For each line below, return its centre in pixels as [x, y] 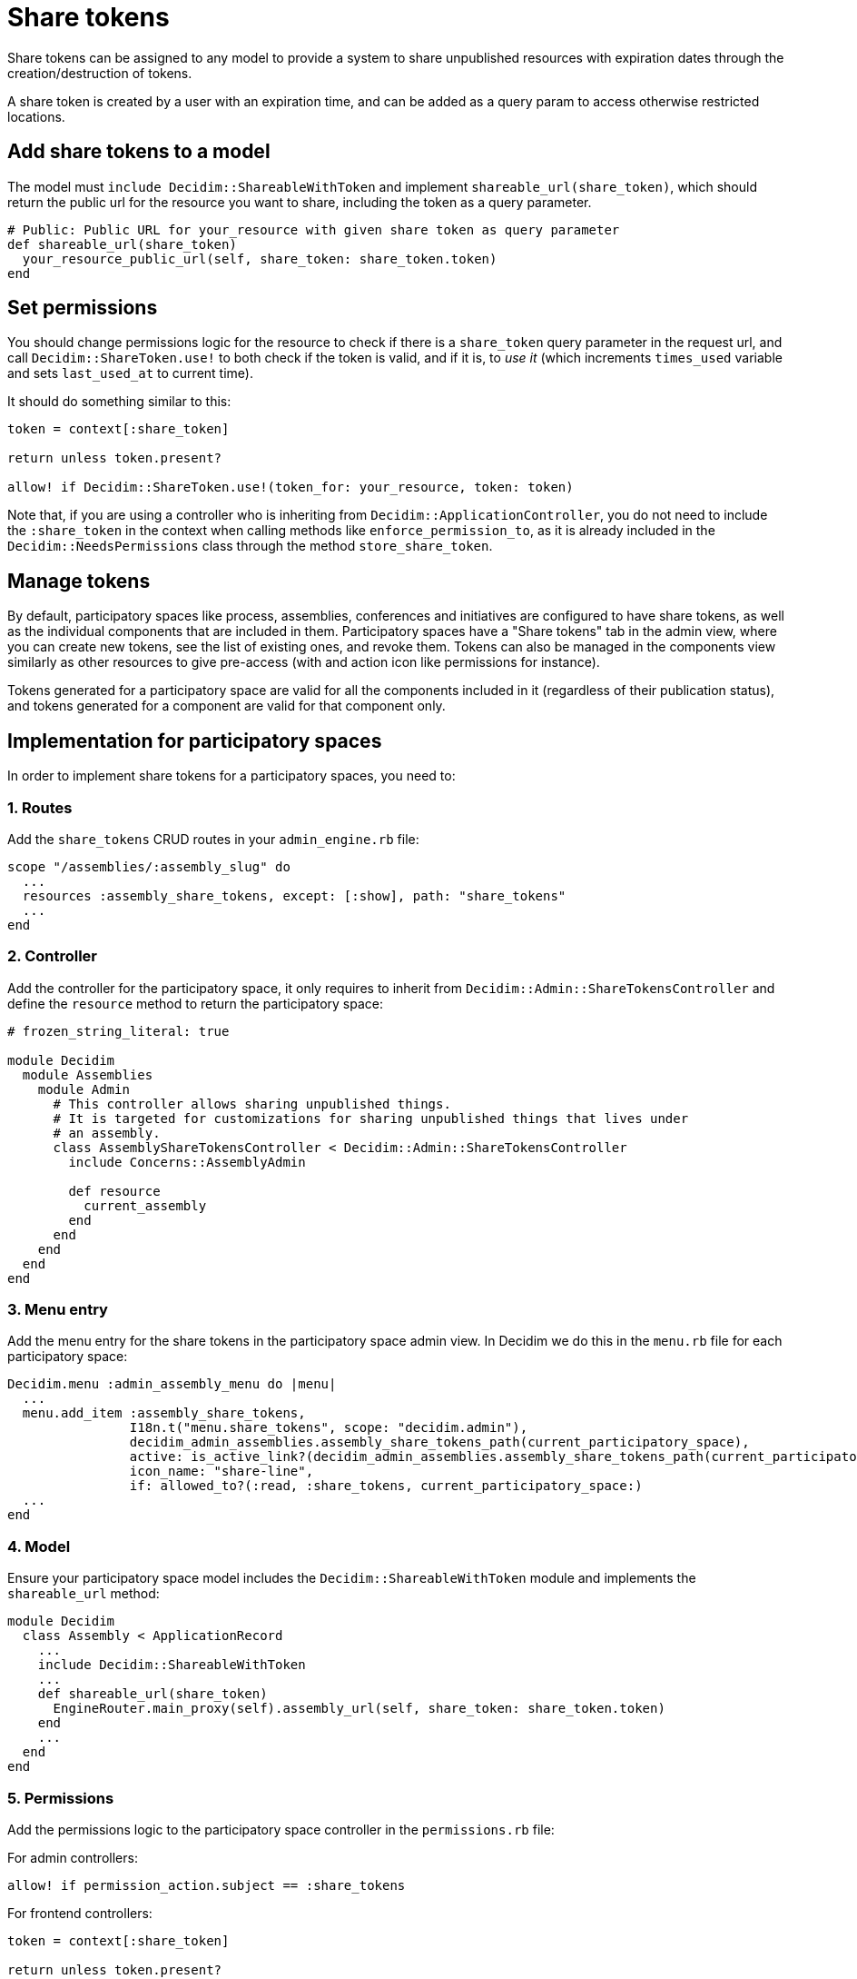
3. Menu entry [58, 1309]
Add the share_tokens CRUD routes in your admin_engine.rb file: [213, 839]
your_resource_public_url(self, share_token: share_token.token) [260, 259]
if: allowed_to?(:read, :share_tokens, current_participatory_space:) [386, 1486]
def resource [114, 1191]
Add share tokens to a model [139, 152]
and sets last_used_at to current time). [130, 373]
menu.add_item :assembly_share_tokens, [164, 1413]
